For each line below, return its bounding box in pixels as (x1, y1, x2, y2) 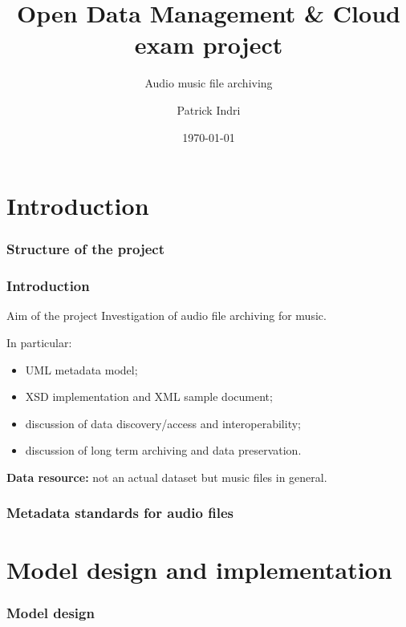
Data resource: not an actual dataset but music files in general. (6, 468, 327, 485)
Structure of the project (6, 239, 164, 259)
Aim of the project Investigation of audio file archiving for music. (6, 307, 327, 324)
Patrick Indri (177, 101, 241, 118)
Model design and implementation (6, 552, 392, 585)
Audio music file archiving (144, 75, 273, 91)
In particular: (6, 334, 72, 350)
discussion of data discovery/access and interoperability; (25, 415, 301, 431)
